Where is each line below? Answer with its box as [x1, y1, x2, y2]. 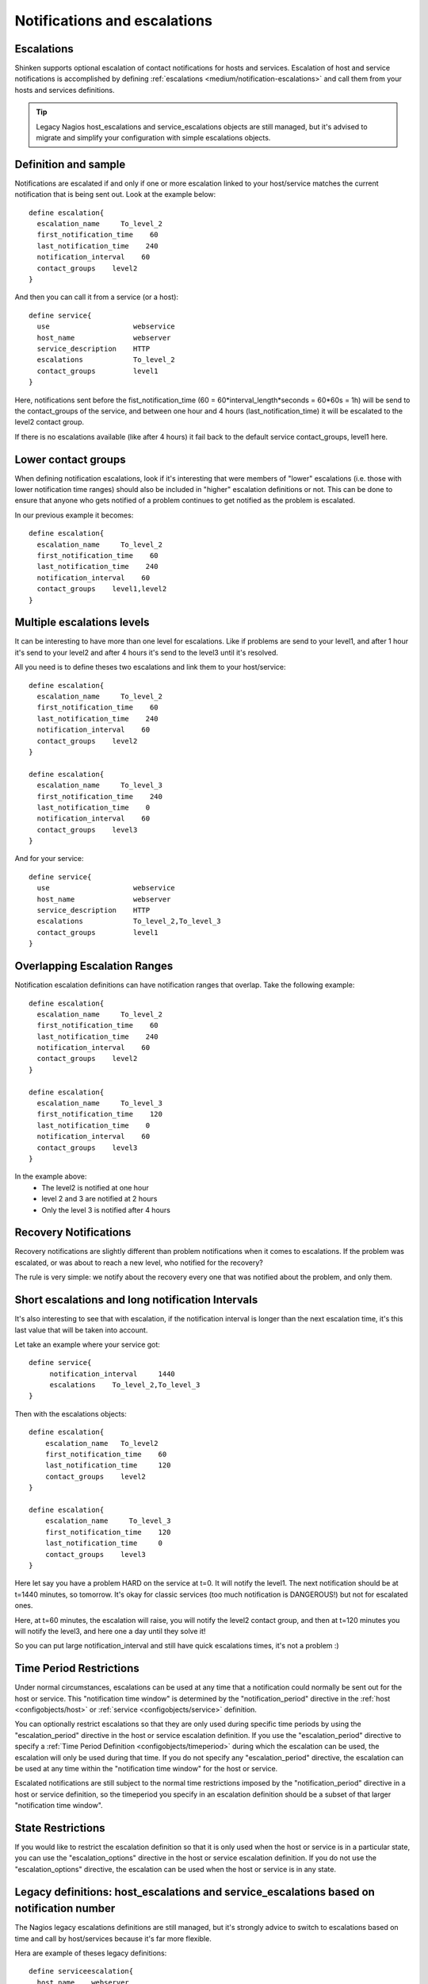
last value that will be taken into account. [14, 1325, 148, 1335]
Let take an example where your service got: [14, 1340, 160, 1349]
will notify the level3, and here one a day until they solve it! [14, 1626, 206, 1636]
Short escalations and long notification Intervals [14, 1294, 258, 1307]
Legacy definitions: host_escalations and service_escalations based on [14, 1885, 376, 1898]
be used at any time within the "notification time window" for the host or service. [14, 1763, 278, 1773]
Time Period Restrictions [14, 1662, 140, 1675]
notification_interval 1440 [49, 1369, 176, 1378]
